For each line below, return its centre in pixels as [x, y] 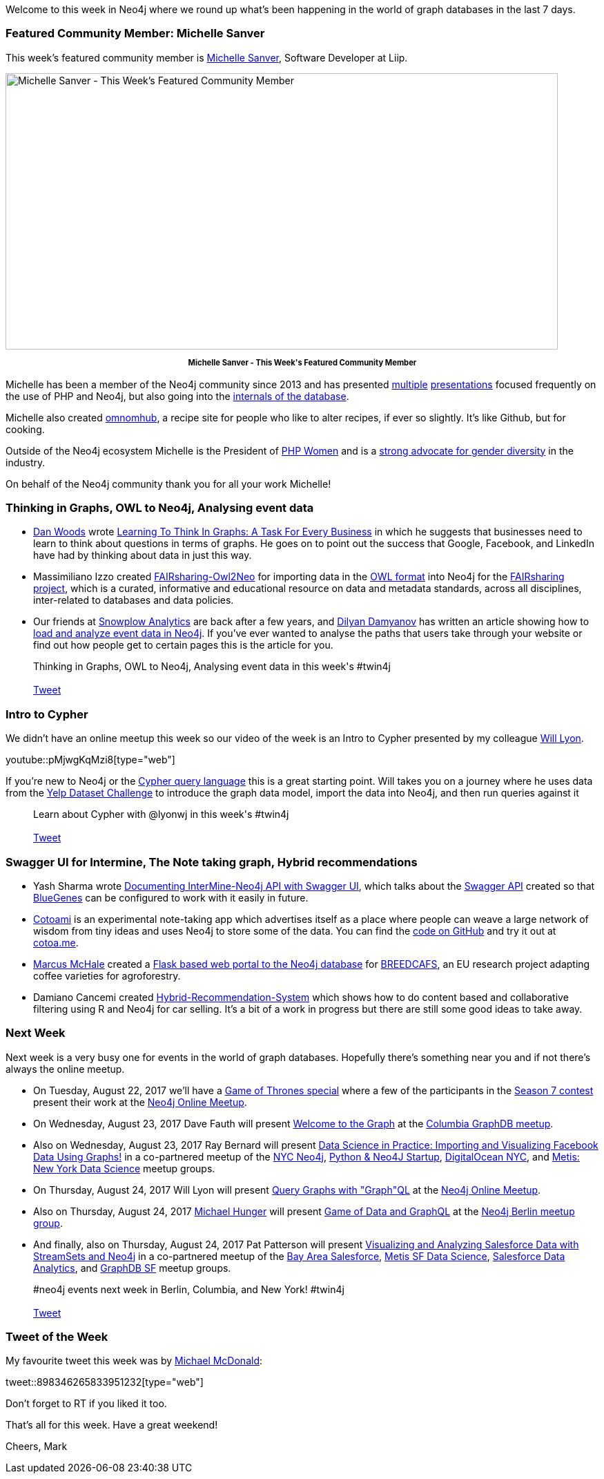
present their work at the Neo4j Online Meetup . [140, 1102]
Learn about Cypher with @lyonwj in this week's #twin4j [161, 814]
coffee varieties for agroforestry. [107, 975]
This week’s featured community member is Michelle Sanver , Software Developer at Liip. [207, 57]
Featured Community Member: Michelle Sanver [135, 34]
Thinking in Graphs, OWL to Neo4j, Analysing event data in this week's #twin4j [212, 667]
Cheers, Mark [37, 1447]
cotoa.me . [56, 942]
